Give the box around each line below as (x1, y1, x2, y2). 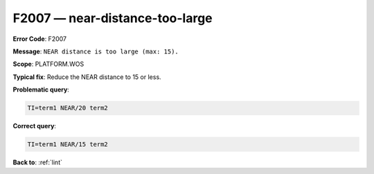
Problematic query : (12, 85, 69, 94)
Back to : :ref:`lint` (12, 158, 62, 166)
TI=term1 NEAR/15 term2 (27, 141, 109, 148)
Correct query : (12, 122, 57, 130)
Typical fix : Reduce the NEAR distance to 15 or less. (12, 73, 162, 81)
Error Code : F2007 (12, 35, 67, 43)
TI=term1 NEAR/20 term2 (27, 104, 109, 112)
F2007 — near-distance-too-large (12, 10, 213, 26)
